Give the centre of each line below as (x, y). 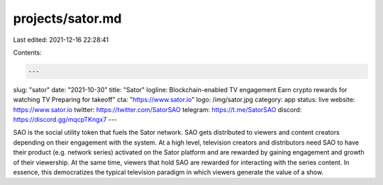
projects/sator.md (67, 18)
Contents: (27, 52)
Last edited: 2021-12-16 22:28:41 (61, 40)
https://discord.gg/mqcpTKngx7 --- (65, 120)
